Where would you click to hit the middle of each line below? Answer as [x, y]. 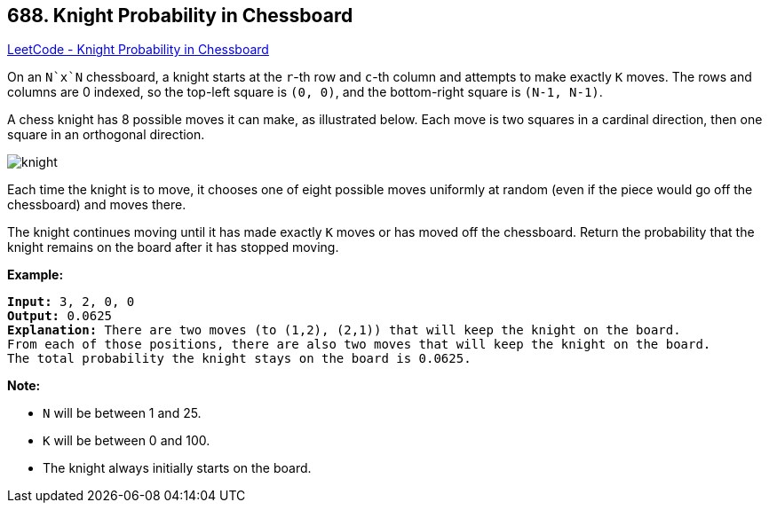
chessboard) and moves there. [97, 205]
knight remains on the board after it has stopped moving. [173, 247]
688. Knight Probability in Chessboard [180, 16]
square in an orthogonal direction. [106, 135]
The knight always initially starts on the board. [177, 468]
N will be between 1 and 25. [122, 413]
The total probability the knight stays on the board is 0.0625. [239, 359]
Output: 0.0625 [60, 316]
